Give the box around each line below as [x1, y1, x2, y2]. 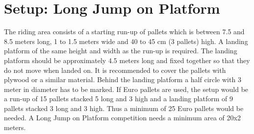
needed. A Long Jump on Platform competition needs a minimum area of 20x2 [4, 112, 241, 123]
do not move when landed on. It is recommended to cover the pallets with [4, 65, 226, 75]
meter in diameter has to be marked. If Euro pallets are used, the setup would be [4, 84, 249, 94]
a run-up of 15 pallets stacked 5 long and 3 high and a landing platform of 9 [4, 93, 233, 104]
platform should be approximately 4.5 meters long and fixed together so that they [4, 55, 250, 65]
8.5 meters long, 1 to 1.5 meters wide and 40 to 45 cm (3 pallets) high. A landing [4, 36, 248, 46]
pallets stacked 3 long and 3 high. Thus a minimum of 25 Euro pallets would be [4, 103, 244, 113]
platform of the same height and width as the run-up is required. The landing [4, 45, 237, 56]
